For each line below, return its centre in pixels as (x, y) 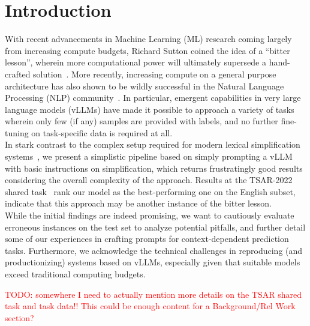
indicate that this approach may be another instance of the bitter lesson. (138, 203)
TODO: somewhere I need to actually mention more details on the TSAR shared (153, 294)
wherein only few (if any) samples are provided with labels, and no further (142, 121)
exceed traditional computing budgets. (75, 274)
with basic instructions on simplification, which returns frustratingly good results (154, 168)
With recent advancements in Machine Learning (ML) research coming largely (148, 39)
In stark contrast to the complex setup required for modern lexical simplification (153, 144)
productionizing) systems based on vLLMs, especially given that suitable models (153, 262)
